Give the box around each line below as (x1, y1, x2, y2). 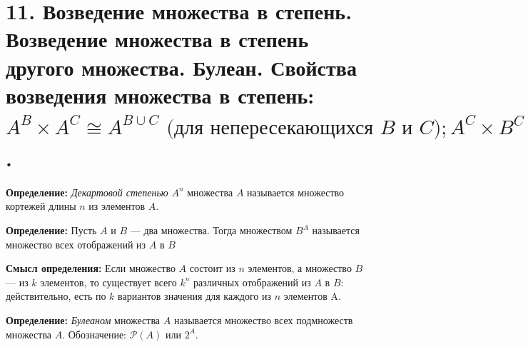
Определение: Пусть (6, 223, 97, 238)
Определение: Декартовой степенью (6, 184, 168, 199)
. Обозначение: (62, 326, 126, 341)
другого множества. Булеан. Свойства (6, 52, 357, 81)
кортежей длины (6, 198, 76, 213)
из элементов (88, 198, 146, 213)
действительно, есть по (6, 288, 106, 303)
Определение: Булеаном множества (6, 313, 161, 328)
